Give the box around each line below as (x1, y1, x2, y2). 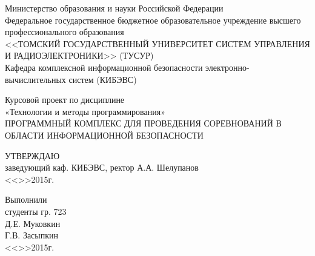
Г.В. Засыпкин (5, 229, 59, 241)
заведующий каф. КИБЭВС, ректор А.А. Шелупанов (5, 161, 199, 174)
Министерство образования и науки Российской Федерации (5, 2, 224, 14)
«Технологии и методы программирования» (5, 105, 165, 117)
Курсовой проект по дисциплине (5, 93, 125, 106)
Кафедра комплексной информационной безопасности (5, 61, 203, 73)
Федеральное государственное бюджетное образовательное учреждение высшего (5, 13, 301, 26)
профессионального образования (5, 25, 124, 38)
